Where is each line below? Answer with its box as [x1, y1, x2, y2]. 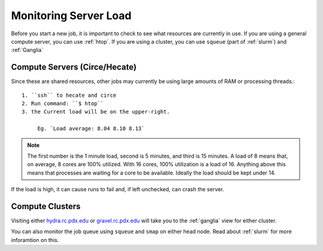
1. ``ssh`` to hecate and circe [22, 91, 117, 99]
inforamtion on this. [11, 236, 59, 243]
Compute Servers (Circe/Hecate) [11, 62, 137, 72]
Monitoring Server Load [11, 9, 132, 22]
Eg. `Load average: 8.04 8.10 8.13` [37, 125, 145, 132]
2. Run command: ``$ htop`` [22, 100, 104, 107]
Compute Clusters [11, 201, 81, 212]
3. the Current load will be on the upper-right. [22, 108, 170, 115]
